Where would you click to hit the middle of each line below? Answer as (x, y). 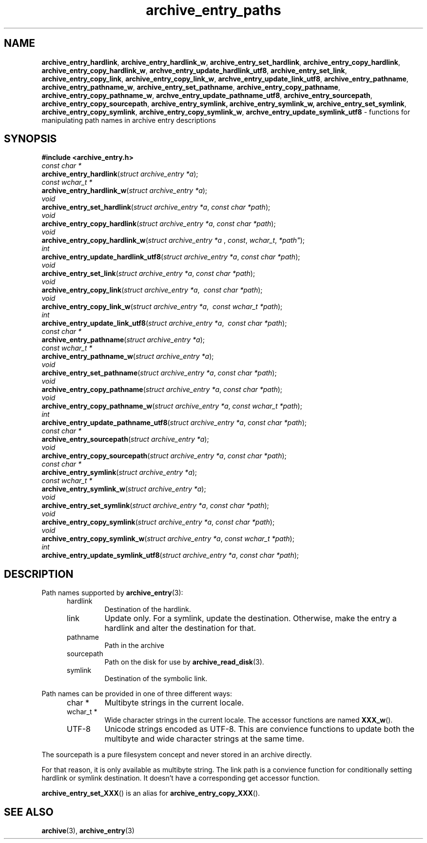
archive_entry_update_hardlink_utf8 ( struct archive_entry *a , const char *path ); (171, 257)
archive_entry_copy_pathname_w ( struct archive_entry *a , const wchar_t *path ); (172, 406)
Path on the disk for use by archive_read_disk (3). (184, 662)
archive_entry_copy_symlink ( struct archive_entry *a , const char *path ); (158, 522)
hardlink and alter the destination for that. (180, 628)
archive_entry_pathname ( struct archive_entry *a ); (123, 340)
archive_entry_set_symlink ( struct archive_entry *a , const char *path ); (155, 506)
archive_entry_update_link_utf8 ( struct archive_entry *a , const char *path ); (164, 323)
